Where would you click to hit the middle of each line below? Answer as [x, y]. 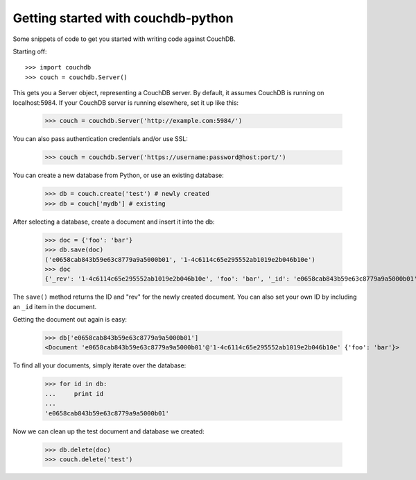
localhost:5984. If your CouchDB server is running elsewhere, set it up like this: [126, 102]
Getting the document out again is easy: [70, 320]
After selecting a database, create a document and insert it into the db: [114, 222]
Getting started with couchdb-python [123, 18]
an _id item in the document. [55, 306]
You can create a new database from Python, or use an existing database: [119, 175]
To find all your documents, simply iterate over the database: [99, 365]
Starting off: [30, 51]
